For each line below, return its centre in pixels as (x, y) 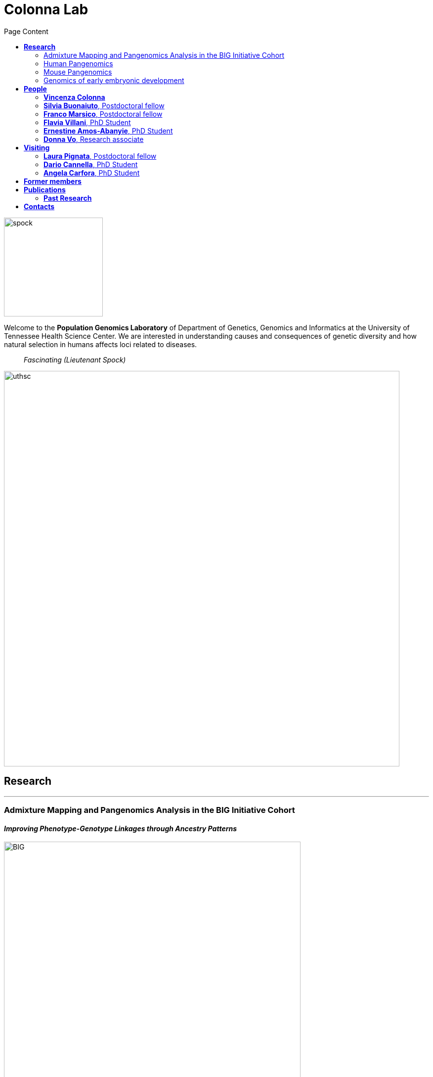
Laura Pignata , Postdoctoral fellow (100, 156)
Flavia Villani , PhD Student (87, 122)
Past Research (68, 198)
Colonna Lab (46, 9)
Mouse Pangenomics (78, 72)
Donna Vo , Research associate (94, 139)
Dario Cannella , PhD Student (91, 164)
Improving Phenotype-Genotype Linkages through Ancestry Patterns (121, 828)
